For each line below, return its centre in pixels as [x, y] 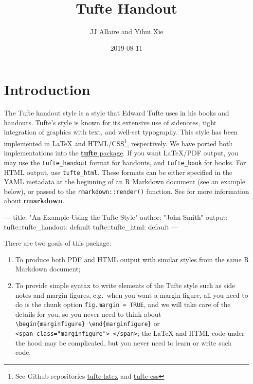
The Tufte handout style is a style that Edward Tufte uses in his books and [117, 113]
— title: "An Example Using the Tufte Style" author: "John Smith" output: [116, 217]
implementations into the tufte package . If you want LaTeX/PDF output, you [121, 153]
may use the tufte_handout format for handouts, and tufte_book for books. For [125, 162]
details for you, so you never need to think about [88, 314]
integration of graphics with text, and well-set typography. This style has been [121, 132]
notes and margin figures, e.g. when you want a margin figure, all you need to [132, 295]
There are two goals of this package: [58, 243]
